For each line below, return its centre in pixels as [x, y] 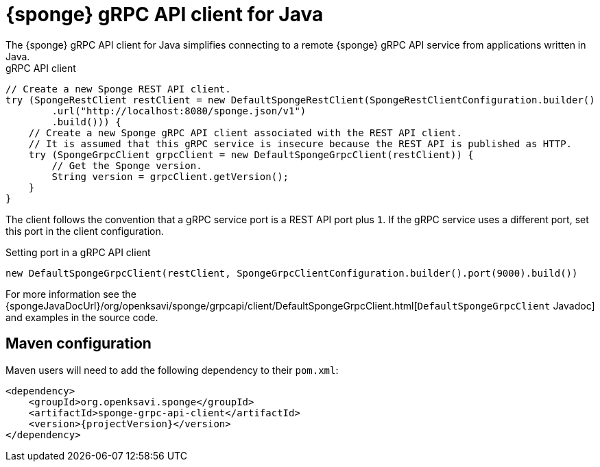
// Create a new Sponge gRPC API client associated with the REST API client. [245, 132]
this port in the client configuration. [85, 231]
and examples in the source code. [82, 317]
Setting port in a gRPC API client [78, 252]
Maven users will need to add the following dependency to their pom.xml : [172, 370]
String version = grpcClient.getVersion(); [170, 176]
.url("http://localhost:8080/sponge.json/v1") [179, 111]
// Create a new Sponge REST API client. [118, 89]
